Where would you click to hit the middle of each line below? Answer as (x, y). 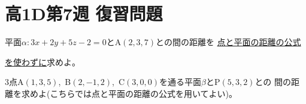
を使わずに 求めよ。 (43, 62)
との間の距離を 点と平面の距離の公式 (228, 42)
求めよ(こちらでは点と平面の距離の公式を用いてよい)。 (129, 93)
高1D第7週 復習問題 (84, 13)
